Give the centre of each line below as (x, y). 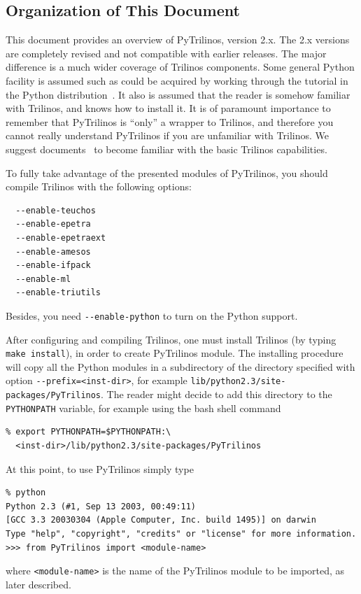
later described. (38, 584)
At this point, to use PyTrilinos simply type (100, 468)
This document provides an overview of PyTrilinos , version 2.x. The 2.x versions (178, 40)
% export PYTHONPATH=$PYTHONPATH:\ (89, 432)
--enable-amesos (53, 252)
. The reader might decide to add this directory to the (217, 394)
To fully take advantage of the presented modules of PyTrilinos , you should (167, 172)
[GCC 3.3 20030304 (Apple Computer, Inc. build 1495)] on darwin (161, 520)
